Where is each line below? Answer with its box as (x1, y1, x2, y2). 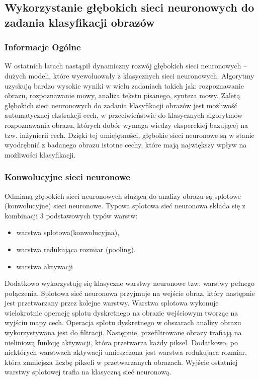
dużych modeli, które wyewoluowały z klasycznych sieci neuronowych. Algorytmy (5, 70, 254, 81)
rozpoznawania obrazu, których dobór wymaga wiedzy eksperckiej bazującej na (5, 119, 248, 130)
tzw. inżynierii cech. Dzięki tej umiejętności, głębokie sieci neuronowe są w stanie (5, 129, 254, 140)
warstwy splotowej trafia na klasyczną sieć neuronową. (5, 366, 171, 377)
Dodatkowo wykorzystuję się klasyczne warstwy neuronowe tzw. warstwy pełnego (5, 278, 254, 288)
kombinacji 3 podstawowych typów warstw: (5, 210, 138, 220)
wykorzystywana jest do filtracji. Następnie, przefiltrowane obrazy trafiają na (5, 327, 242, 338)
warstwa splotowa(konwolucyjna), (16, 227, 120, 238)
